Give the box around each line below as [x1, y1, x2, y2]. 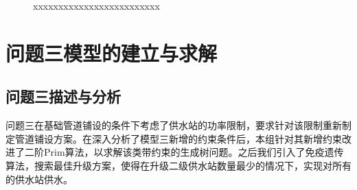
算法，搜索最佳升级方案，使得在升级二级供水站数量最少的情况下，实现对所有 [5, 158, 352, 172]
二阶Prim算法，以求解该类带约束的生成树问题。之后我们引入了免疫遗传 [24, 145, 344, 159]
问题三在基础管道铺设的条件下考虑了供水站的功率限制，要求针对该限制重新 [5, 118, 342, 132]
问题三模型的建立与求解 [5, 38, 218, 67]
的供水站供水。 [5, 171, 73, 186]
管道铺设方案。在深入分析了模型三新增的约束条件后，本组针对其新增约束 [14, 131, 342, 145]
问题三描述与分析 [5, 86, 121, 107]
